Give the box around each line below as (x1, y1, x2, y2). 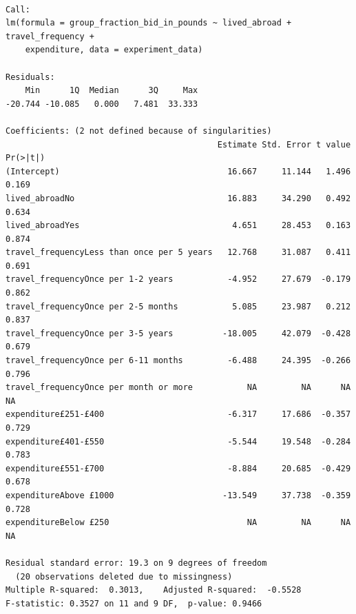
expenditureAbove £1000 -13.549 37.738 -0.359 (6, 490, 351, 500)
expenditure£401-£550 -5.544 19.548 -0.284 (6, 436, 351, 447)
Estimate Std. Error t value (217, 139, 351, 150)
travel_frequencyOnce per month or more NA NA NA (6, 382, 351, 393)
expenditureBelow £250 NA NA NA (6, 518, 351, 528)
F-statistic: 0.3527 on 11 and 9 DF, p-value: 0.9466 (6, 598, 262, 608)
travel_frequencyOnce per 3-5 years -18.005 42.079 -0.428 (6, 328, 351, 338)
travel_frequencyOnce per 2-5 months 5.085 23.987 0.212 (6, 301, 351, 311)
